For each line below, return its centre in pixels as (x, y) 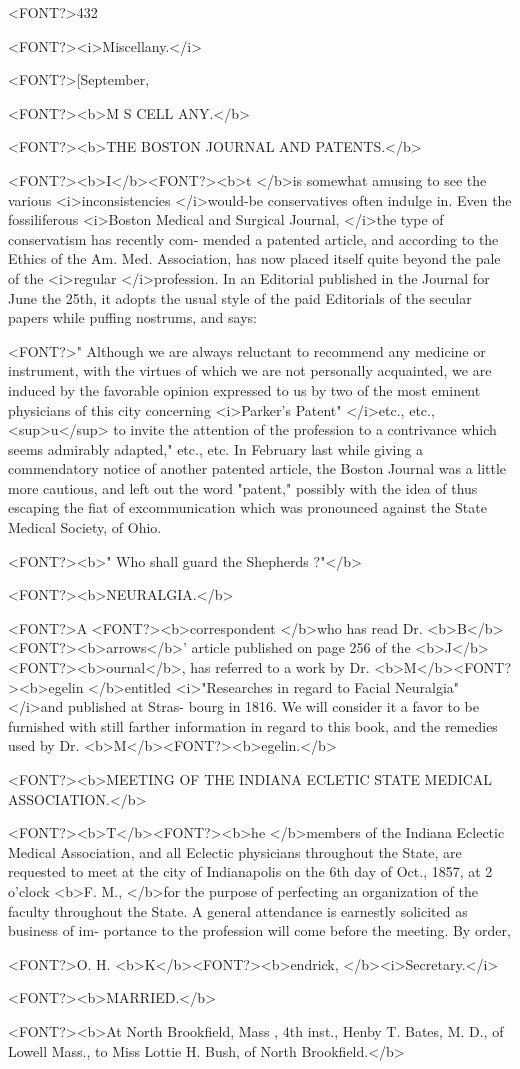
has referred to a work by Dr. (280, 667)
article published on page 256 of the (301, 647)
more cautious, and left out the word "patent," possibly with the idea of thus (243, 487)
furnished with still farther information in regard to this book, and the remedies (253, 725)
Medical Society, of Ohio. (85, 527)
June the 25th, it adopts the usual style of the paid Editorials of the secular (240, 297)
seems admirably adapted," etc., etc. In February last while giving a (215, 448)
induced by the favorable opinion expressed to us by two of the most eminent (244, 389)
